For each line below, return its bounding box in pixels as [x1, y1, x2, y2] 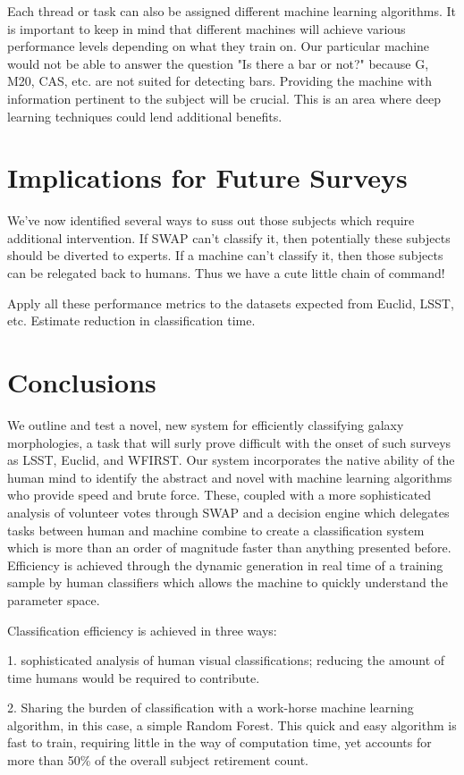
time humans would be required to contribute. [7, 668, 260, 687]
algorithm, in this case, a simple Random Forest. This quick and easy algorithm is [7, 715, 457, 734]
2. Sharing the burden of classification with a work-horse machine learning [7, 698, 414, 717]
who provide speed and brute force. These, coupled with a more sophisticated [7, 485, 432, 504]
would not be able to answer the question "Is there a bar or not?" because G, [7, 54, 429, 72]
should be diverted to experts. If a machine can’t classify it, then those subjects [7, 246, 443, 265]
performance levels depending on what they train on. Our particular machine [7, 37, 430, 55]
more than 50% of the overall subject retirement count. [7, 751, 308, 770]
